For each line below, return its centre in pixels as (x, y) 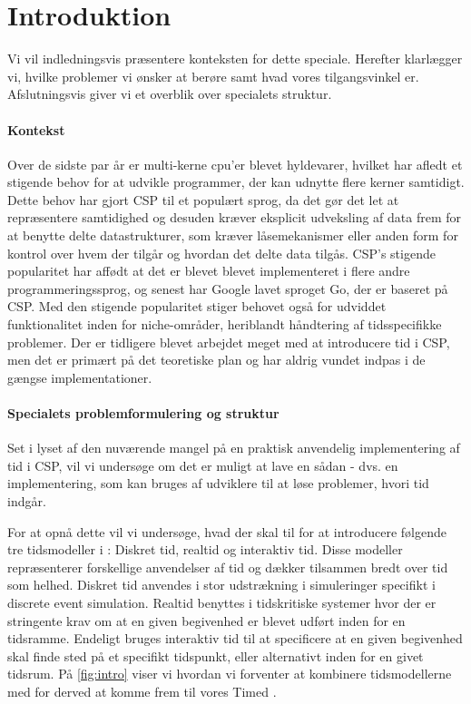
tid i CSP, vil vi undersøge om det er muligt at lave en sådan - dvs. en (203, 465)
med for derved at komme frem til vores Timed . (142, 691)
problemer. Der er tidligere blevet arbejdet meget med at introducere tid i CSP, (229, 342)
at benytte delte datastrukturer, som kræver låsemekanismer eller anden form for (233, 235)
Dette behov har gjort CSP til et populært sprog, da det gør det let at (203, 199)
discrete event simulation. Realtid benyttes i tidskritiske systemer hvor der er (222, 602)
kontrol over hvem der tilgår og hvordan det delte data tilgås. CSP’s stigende (221, 253)
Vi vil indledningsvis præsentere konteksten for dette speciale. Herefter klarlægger (235, 59)
